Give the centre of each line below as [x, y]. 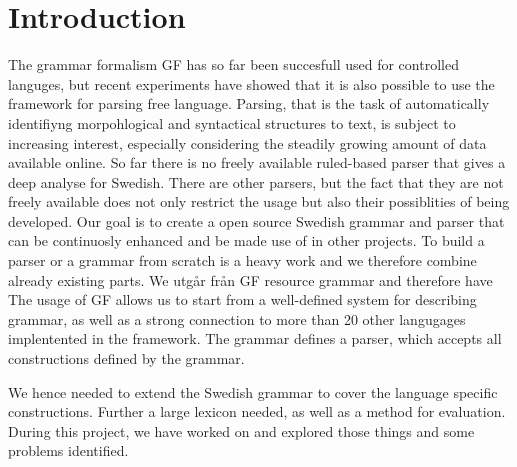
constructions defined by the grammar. [126, 358]
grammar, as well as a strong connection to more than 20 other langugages [237, 318]
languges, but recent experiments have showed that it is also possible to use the [251, 83]
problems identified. [68, 450]
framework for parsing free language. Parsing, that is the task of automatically [249, 103]
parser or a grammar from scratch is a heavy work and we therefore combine [242, 260]
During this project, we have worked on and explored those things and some [241, 430]
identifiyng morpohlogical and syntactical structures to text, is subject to [232, 122]
